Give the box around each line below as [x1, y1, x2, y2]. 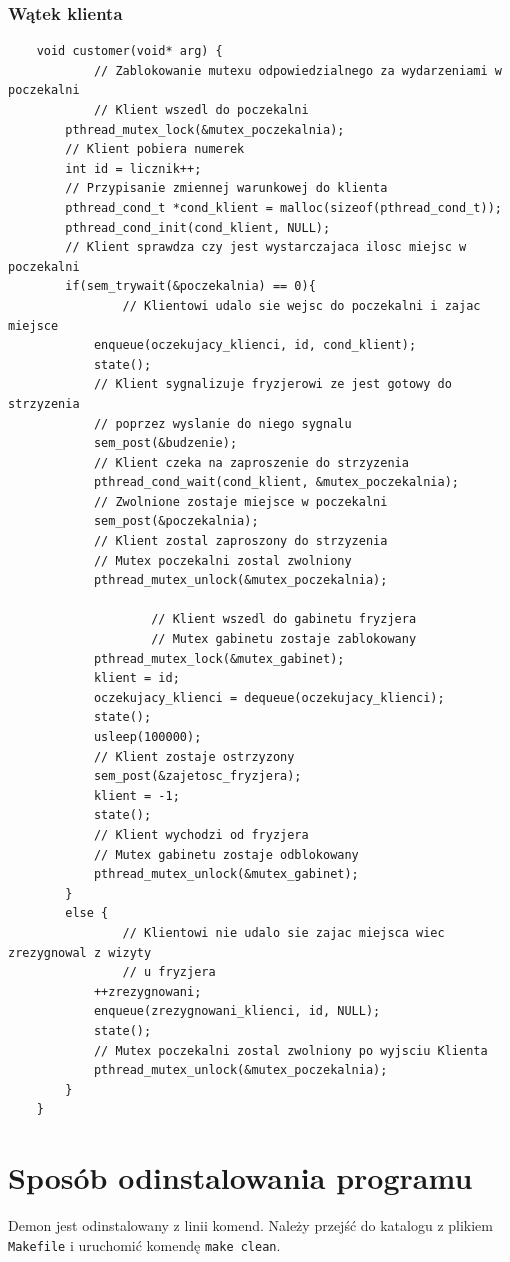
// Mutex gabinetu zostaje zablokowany [151, 632, 417, 647]
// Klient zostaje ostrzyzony [93, 749, 295, 764]
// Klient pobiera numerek [65, 142, 245, 157]
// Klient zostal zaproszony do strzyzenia [93, 534, 388, 549]
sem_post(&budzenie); [93, 436, 238, 451]
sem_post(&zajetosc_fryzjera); [93, 769, 302, 784]
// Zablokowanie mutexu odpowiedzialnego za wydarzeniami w [93, 63, 502, 78]
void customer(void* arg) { [36, 44, 223, 59]
